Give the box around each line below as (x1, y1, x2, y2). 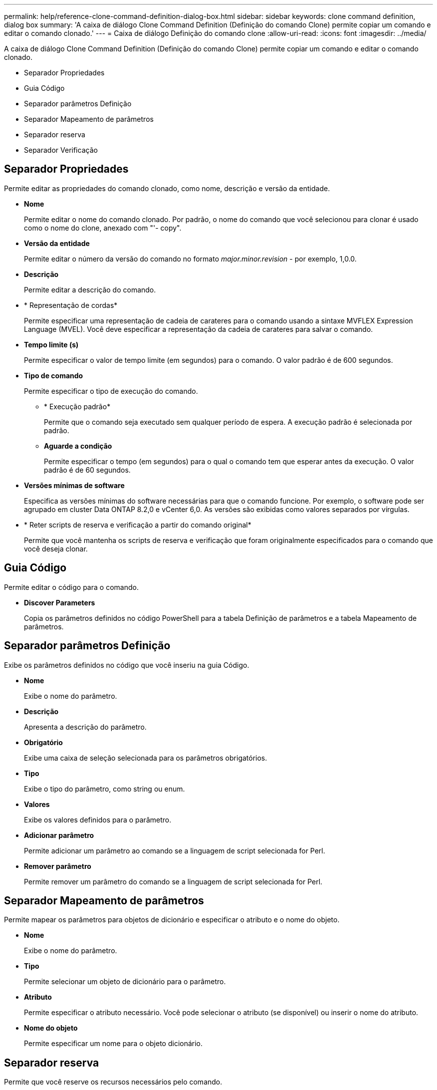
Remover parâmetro (24, 861, 91, 870)
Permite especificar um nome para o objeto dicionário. (24, 1039, 203, 1048)
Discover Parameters (24, 598, 95, 607)
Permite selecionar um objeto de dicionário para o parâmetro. (24, 977, 226, 986)
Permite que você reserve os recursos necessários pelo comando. (4, 1078, 222, 1087)
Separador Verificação (24, 146, 98, 154)
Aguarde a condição (44, 441, 112, 450)
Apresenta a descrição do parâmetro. (24, 722, 147, 731)
